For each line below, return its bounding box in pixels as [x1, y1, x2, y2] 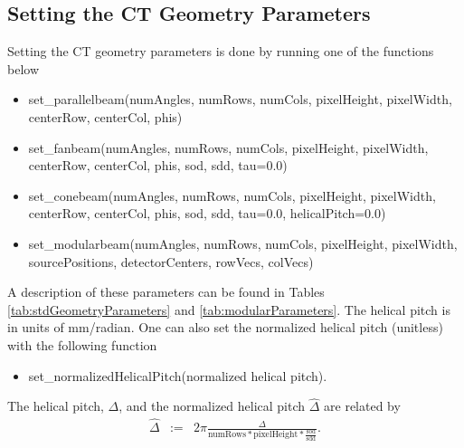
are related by [324, 396, 401, 415]
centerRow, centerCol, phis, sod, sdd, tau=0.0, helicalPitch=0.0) [28, 204, 386, 223]
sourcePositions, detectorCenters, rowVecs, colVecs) [28, 252, 314, 271]
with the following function [7, 335, 157, 354]
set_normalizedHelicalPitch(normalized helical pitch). [28, 366, 327, 385]
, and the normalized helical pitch [118, 396, 306, 415]
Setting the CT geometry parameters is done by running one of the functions [7, 42, 434, 61]
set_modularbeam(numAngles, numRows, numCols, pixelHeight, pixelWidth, [28, 234, 458, 253]
